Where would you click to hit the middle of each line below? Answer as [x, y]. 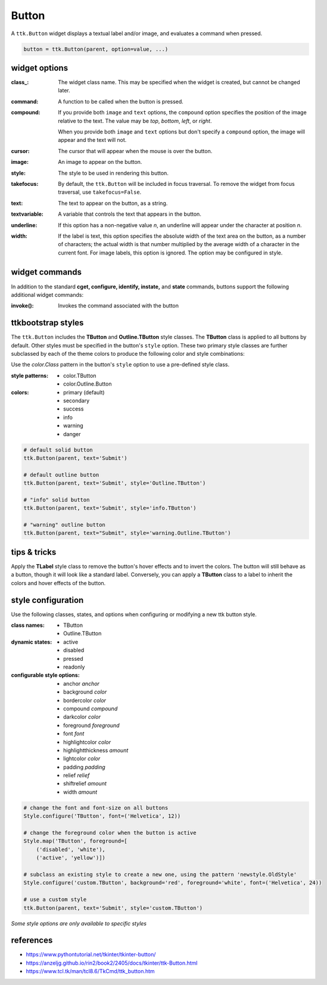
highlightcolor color [87, 742]
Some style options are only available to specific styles [79, 923]
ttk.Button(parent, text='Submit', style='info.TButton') [110, 508]
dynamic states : [32, 642]
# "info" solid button [57, 500]
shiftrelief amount [85, 784]
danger [72, 434]
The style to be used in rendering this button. [113, 173]
